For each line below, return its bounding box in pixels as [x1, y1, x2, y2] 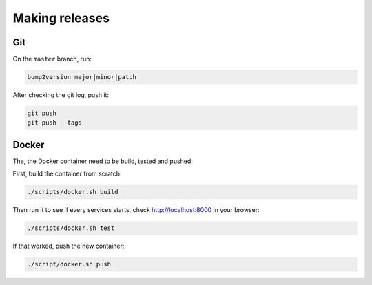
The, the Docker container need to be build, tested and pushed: [12, 157, 193, 165]
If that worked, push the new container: [12, 242, 125, 251]
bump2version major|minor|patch [27, 73, 137, 81]
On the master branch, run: [12, 55, 92, 63]
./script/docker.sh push [27, 260, 112, 268]
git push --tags [27, 119, 83, 127]
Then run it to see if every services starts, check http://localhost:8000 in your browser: [12, 206, 260, 214]
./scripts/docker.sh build [27, 188, 118, 196]
